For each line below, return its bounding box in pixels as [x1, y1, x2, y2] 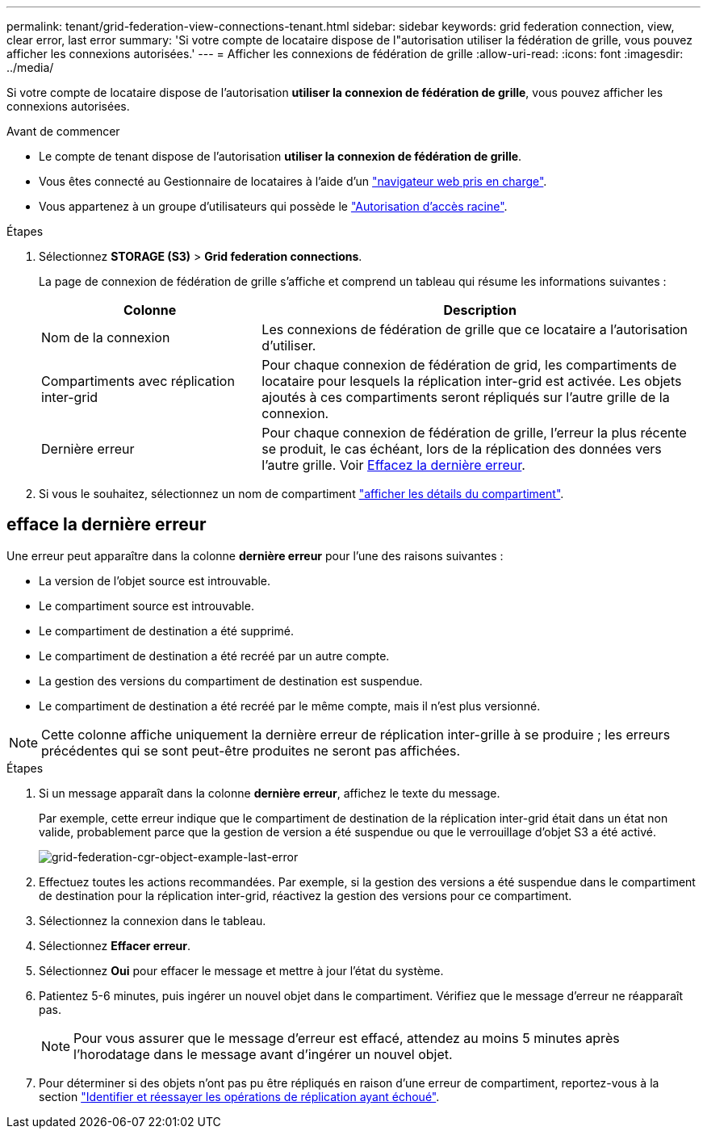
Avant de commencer [6, 124, 120, 138]
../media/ [6, 61, 54, 74]
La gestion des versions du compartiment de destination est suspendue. [39, 673, 423, 688]
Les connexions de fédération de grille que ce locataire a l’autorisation [261, 321, 688, 337]
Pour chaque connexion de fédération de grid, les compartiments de [261, 357, 677, 373]
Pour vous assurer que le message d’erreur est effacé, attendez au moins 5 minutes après [73, 1029, 620, 1046]
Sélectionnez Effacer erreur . [39, 938, 191, 953]
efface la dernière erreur [6, 514, 207, 535]
